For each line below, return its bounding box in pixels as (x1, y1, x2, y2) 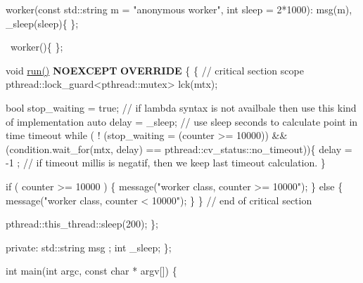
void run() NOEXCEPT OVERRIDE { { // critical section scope (6, 62, 304, 77)
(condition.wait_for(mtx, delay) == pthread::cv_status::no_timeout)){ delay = (6, 141, 352, 156)
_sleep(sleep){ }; (6, 15, 79, 30)
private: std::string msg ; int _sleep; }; (6, 239, 172, 254)
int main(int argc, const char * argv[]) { (6, 263, 177, 278)
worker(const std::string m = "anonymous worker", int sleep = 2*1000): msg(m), (6, 2, 352, 16)
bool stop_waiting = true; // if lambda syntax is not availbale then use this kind (6, 100, 357, 114)
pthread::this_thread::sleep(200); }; (6, 216, 158, 231)
